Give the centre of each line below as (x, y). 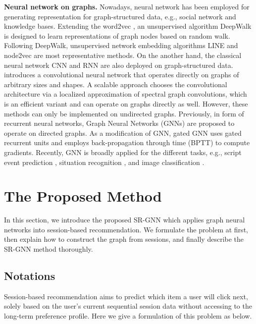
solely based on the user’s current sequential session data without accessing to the (128, 306)
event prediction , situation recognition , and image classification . (104, 162)
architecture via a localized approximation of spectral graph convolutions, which (126, 94)
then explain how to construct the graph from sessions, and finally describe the (124, 239)
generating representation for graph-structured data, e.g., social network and (120, 16)
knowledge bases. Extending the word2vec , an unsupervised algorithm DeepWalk (128, 26)
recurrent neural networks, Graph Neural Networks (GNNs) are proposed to (119, 123)
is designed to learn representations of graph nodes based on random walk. (117, 35)
